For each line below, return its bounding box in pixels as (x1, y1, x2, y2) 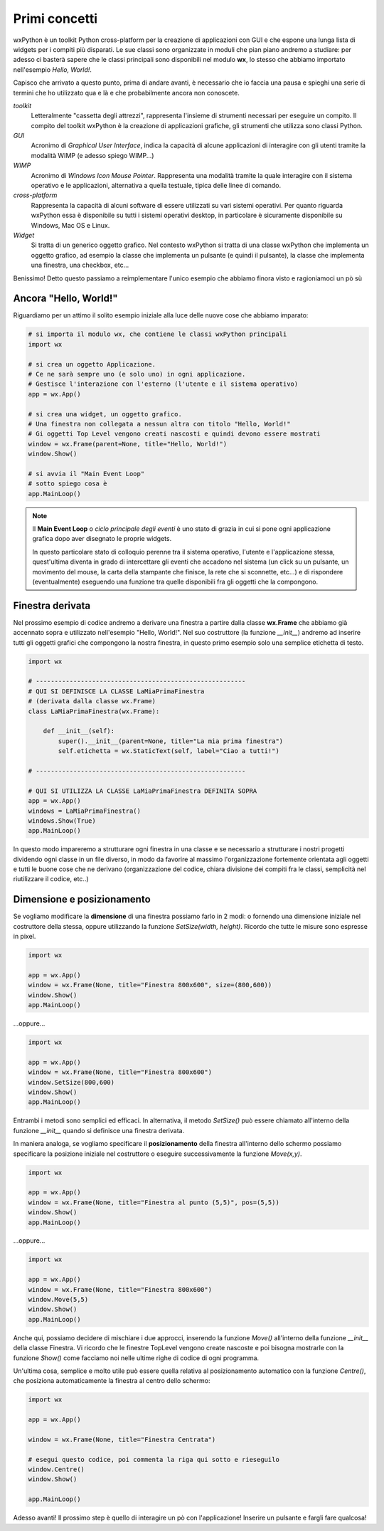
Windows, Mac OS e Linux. (31, 221, 110, 229)
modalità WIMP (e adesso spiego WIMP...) (31, 151, 154, 159)
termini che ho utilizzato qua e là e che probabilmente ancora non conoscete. (13, 88, 240, 97)
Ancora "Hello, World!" (13, 293, 118, 305)
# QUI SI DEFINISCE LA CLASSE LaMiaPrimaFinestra (28, 687, 205, 695)
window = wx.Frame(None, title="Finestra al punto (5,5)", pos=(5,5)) (28, 1198, 280, 1206)
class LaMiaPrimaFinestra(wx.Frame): (28, 707, 160, 715)
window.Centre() (28, 1466, 85, 1473)
